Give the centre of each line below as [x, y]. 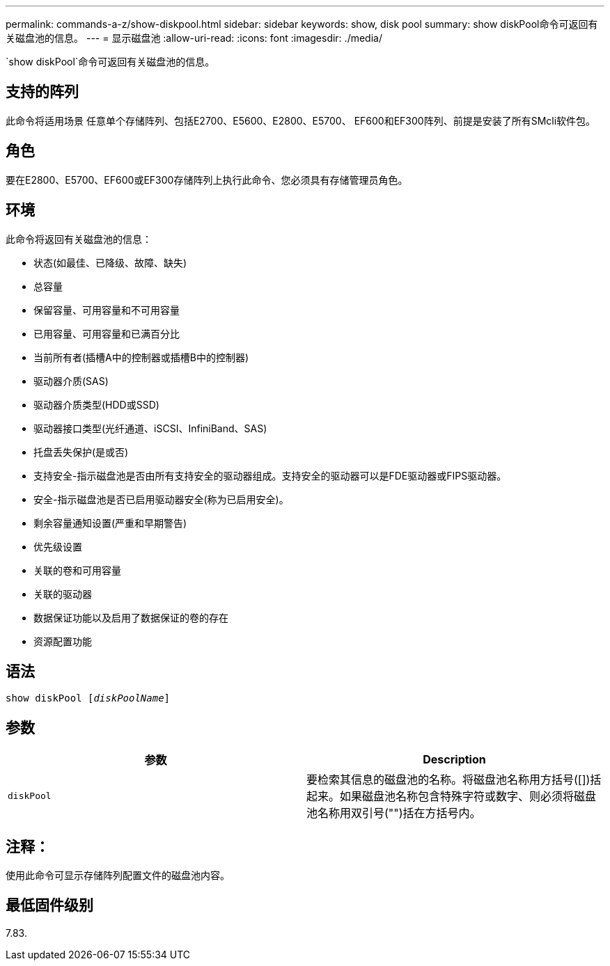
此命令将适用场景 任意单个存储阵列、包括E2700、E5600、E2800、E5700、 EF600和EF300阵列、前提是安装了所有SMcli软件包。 [301, 120]
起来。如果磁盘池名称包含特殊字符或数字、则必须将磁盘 [452, 797]
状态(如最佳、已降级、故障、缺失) [110, 262]
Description [454, 760]
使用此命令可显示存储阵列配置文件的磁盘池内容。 [118, 876]
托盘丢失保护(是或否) [81, 452]
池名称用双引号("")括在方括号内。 [394, 813]
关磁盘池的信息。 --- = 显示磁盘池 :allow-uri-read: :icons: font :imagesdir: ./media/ [194, 38]
